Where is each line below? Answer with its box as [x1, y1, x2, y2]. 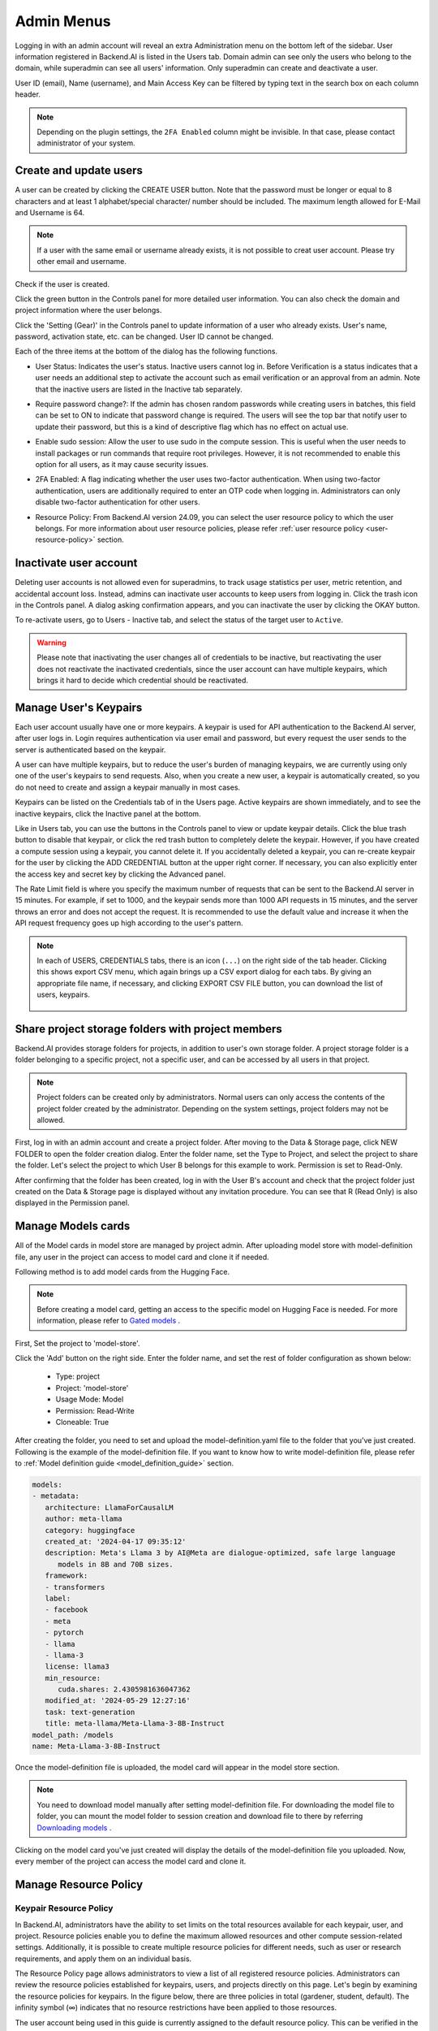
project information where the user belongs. [15, 305, 162, 315]
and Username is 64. [15, 207, 85, 217]
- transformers [45, 1583, 105, 1591]
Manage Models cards [15, 1219, 131, 1233]
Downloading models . [36, 1822, 112, 1832]
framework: [45, 1571, 88, 1580]
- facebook [45, 1605, 88, 1614]
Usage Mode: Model [55, 1394, 124, 1405]
